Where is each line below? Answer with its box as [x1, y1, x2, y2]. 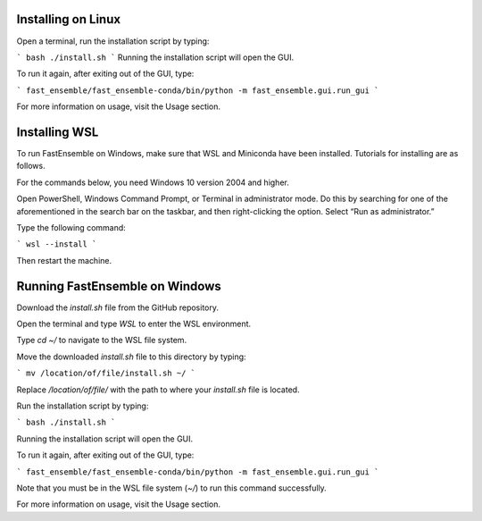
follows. [16, 161, 46, 172]
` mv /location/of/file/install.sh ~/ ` [16, 368, 196, 379]
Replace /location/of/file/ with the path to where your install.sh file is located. [16, 384, 300, 395]
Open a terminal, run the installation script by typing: [16, 36, 210, 46]
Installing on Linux [16, 12, 120, 27]
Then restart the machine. [16, 255, 112, 265]
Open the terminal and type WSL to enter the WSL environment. [16, 318, 252, 330]
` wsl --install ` [16, 239, 97, 249]
